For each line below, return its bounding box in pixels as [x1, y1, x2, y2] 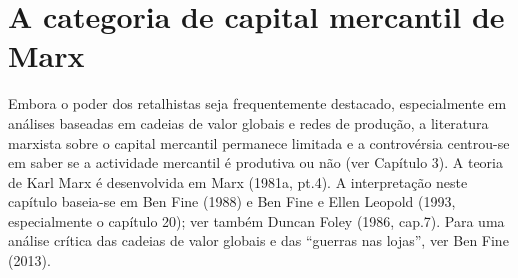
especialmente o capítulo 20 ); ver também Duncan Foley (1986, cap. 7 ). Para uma [8, 210, 505, 231]
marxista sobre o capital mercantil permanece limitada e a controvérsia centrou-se [8, 132, 510, 153]
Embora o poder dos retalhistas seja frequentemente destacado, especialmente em [8, 93, 507, 114]
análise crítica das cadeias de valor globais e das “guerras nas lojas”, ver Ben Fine [8, 230, 509, 251]
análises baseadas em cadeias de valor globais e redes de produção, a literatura [8, 112, 489, 133]
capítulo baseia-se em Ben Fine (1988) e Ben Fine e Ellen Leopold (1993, [8, 191, 456, 212]
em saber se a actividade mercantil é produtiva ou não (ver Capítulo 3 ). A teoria [8, 152, 504, 173]
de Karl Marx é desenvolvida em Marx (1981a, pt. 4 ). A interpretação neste [8, 171, 468, 192]
